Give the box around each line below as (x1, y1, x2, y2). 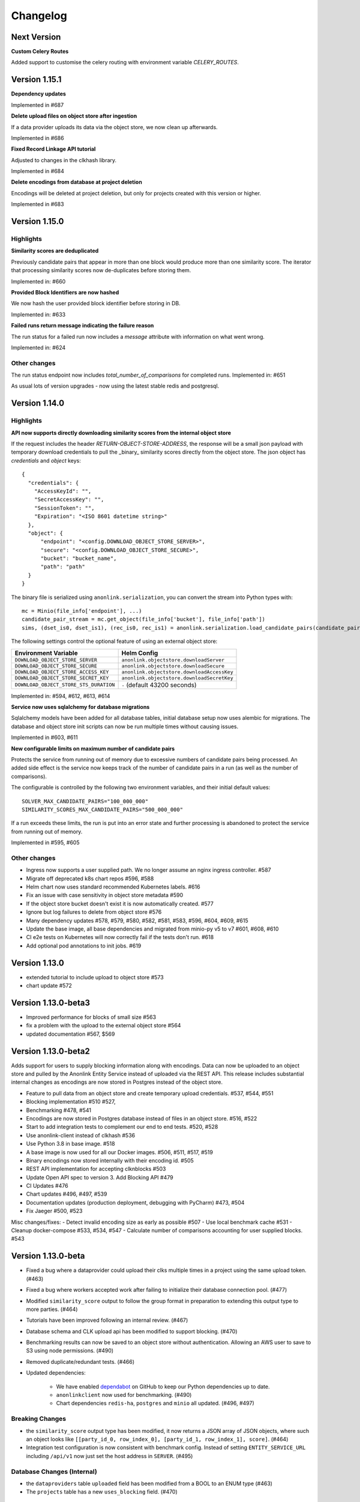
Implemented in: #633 (11, 311, 66, 318)
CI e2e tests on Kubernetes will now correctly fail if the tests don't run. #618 (26, 934, 214, 941)
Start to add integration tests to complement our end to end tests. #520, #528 (26, 1123, 218, 1131)
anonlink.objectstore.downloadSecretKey (121, 675, 233, 681)
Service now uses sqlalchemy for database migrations (11, 704, 150, 710)
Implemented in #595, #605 (11, 839, 80, 847)
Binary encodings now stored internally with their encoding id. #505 (26, 1157, 194, 1164)
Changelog (11, 9, 67, 22)
